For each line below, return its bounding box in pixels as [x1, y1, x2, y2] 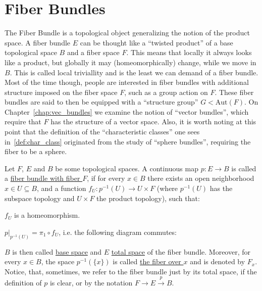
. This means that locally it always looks [126, 47, 252, 58]
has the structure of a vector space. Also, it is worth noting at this [50, 116, 256, 127]
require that [5, 116, 41, 127]
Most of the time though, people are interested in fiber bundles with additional [5, 77, 249, 87]
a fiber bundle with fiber [5, 173, 80, 183]
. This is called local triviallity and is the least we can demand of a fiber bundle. [10, 67, 258, 77]
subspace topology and [5, 192, 75, 203]
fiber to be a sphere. [5, 146, 67, 157]
